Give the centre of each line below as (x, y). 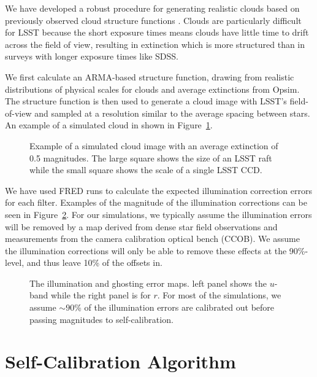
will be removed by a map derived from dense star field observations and (141, 226)
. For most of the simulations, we (219, 295)
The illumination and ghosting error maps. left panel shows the (148, 283)
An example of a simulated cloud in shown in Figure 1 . (109, 125)
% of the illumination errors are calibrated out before (174, 307)
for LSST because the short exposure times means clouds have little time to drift (157, 32)
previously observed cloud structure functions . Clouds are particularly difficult (153, 20)
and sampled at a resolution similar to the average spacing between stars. (172, 113)
